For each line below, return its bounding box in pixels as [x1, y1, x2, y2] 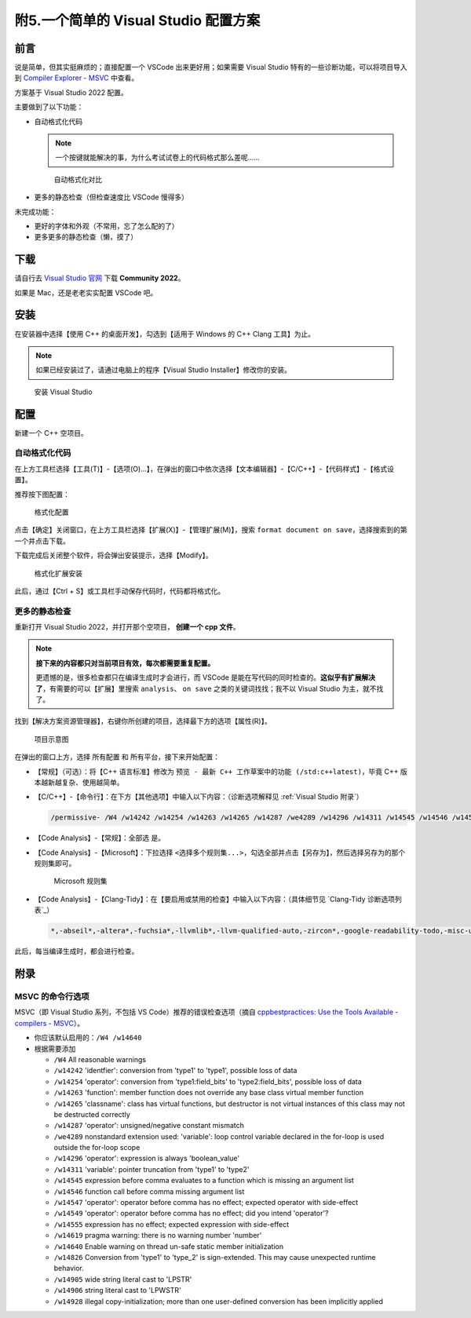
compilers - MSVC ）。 [14, 1018, 85, 1028]
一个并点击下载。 [14, 536, 70, 546]
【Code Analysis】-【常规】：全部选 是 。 [34, 833, 165, 843]
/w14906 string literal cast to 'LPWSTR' [53, 1286, 182, 1295]
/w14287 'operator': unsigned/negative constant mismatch [53, 1121, 245, 1130]
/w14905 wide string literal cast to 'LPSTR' [53, 1274, 192, 1283]
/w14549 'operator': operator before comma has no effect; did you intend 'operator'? [53, 1209, 329, 1218]
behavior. [53, 1264, 84, 1273]
